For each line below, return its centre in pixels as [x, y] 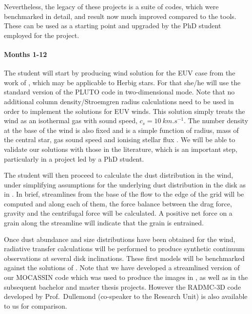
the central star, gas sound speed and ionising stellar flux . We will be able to [120, 139]
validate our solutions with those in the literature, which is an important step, [121, 149]
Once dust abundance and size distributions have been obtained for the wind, [120, 239]
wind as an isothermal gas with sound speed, [71, 120]
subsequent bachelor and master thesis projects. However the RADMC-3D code [123, 286]
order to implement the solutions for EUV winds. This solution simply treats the [125, 111]
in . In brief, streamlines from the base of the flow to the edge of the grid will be [124, 194]
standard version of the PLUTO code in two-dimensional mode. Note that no [119, 92]
